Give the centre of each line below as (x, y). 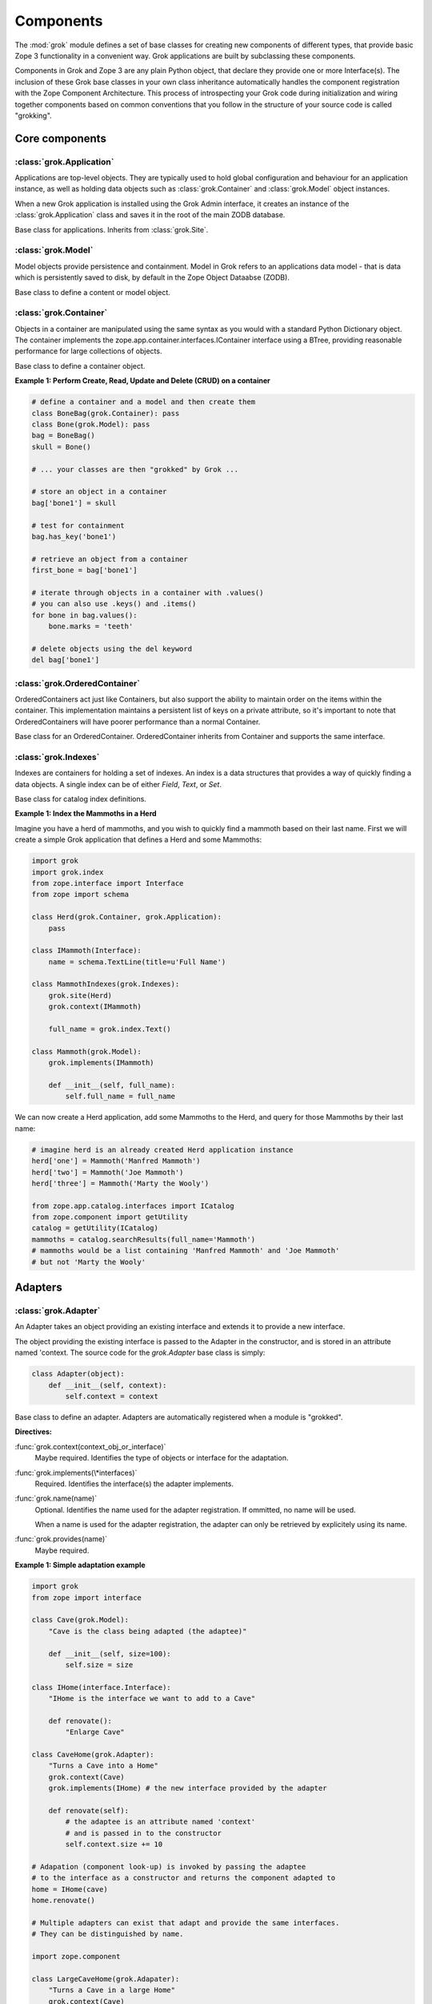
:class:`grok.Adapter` (58, 1311)
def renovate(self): (89, 1811)
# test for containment (78, 525)
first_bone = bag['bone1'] (84, 570)
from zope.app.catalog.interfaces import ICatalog (133, 1206)
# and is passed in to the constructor (143, 1833)
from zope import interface (86, 1598)
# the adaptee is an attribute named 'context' (160, 1822)
